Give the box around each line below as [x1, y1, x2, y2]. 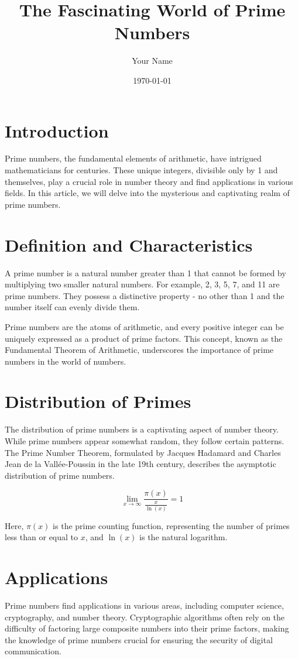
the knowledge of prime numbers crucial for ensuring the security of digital [5, 633, 273, 646]
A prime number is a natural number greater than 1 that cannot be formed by [5, 266, 286, 279]
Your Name [132, 54, 173, 67]
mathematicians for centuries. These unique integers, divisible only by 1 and [5, 164, 278, 176]
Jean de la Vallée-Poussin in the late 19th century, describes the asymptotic [5, 458, 276, 470]
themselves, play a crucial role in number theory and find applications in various [5, 175, 293, 187]
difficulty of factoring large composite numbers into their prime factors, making [5, 622, 289, 634]
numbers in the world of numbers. [5, 355, 126, 367]
